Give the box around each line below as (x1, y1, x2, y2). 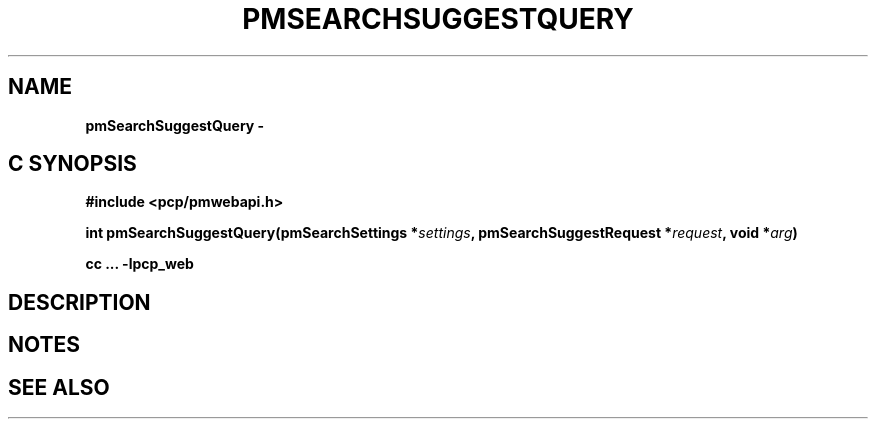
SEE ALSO (8, 374, 110, 400)
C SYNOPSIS (8, 151, 137, 177)
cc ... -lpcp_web (85, 255, 194, 273)
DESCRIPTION (8, 289, 151, 315)
